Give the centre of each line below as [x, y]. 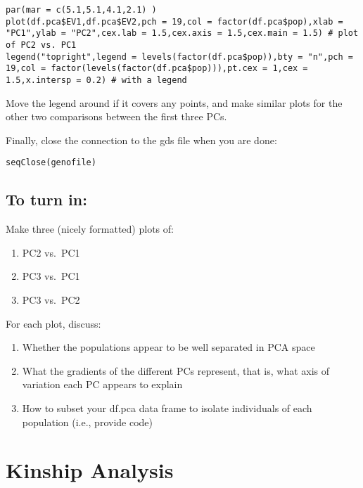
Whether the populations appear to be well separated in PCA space [168, 347]
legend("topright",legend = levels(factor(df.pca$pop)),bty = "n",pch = [179, 57]
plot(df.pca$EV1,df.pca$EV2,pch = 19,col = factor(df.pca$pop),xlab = [174, 21]
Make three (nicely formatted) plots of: [90, 229]
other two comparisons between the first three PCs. [116, 116]
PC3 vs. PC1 [51, 276]
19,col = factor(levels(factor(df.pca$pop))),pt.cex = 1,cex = [157, 69]
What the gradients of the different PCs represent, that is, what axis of [176, 370]
